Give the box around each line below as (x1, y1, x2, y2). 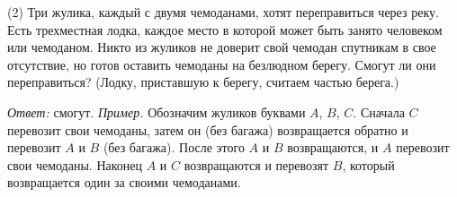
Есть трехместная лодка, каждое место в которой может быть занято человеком (7, 20, 443, 39)
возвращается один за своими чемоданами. (7, 173, 241, 192)
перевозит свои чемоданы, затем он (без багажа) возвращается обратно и (7, 120, 408, 139)
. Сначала (353, 102, 405, 121)
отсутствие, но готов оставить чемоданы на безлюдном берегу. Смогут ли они (7, 55, 436, 73)
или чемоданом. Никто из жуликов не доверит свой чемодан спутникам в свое (7, 38, 436, 56)
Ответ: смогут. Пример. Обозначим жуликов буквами (7, 102, 306, 121)
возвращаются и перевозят (184, 155, 329, 174)
